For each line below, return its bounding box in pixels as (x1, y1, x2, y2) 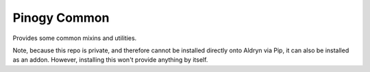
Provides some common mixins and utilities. (12, 34, 137, 42)
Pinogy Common (12, 10, 110, 25)
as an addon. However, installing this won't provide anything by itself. (12, 56, 208, 64)
